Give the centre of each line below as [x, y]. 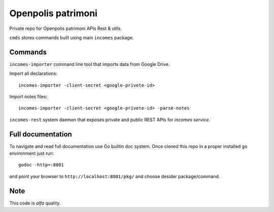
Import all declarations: [33, 74]
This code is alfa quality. [35, 203]
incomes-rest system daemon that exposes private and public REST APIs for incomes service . [110, 120]
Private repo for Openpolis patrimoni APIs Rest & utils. [65, 28]
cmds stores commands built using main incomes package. [72, 38]
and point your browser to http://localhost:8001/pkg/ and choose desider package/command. [115, 176]
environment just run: [32, 153]
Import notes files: [28, 97]
